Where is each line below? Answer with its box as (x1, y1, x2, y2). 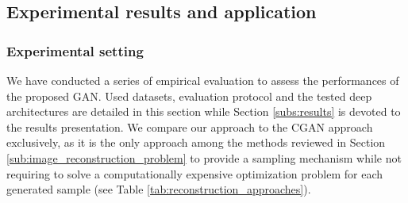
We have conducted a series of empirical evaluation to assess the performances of (6, 72, 399, 88)
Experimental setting (6, 40, 144, 60)
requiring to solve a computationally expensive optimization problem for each (6, 165, 383, 182)
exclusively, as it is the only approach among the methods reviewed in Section (6, 134, 386, 151)
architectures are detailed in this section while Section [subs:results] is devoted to (6, 103, 401, 120)
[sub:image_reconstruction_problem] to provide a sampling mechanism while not (6, 149, 402, 166)
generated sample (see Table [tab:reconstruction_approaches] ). (6, 181, 311, 197)
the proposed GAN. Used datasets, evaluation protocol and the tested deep (6, 87, 372, 104)
